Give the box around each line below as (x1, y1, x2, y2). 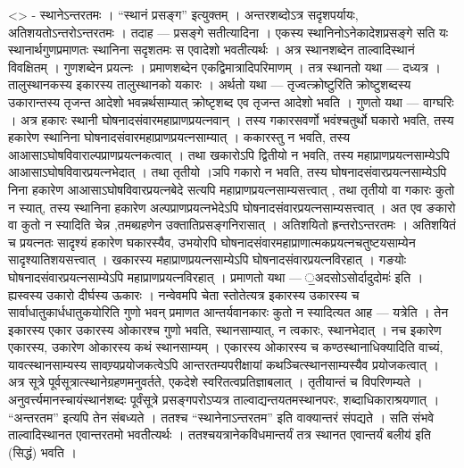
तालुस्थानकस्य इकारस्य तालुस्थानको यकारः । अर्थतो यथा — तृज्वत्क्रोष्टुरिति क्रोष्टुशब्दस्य (8, 75, 411, 94)
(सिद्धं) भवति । (8, 442, 77, 461)
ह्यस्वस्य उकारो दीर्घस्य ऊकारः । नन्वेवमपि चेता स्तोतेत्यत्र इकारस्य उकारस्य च (8, 285, 360, 304)
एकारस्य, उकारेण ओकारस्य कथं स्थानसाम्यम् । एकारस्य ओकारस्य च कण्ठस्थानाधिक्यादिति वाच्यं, (8, 338, 443, 356)
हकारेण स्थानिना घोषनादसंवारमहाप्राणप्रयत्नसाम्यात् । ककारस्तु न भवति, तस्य (8, 128, 350, 146)
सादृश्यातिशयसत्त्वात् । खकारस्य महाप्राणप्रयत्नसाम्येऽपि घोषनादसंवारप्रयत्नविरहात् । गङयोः (8, 250, 407, 269)
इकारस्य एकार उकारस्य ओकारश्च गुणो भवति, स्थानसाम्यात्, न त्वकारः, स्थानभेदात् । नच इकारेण (8, 320, 442, 338)
